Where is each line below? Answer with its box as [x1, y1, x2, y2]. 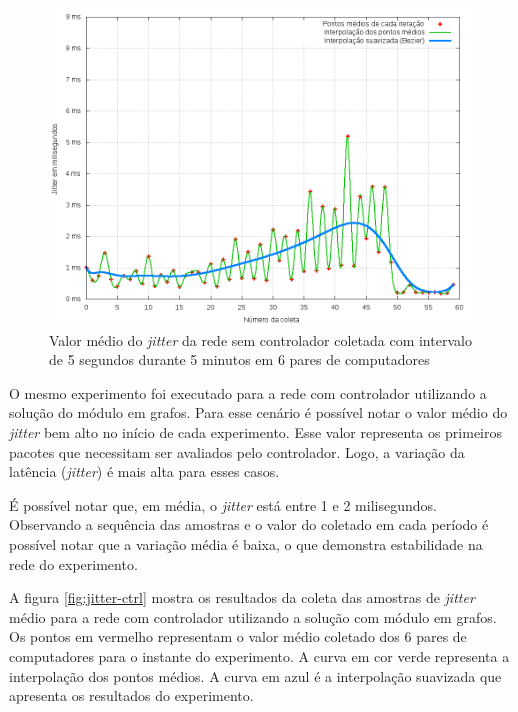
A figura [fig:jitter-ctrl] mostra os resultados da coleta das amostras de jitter [9, 587, 475, 608]
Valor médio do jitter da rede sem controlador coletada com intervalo [49, 329, 472, 350]
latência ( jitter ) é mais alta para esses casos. [9, 461, 280, 482]
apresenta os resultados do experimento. [9, 685, 254, 706]
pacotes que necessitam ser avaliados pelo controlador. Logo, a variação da [9, 441, 465, 462]
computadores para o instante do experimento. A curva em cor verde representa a [9, 645, 510, 666]
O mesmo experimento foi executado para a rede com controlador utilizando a [9, 382, 487, 403]
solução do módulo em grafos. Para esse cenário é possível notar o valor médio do [9, 402, 508, 423]
